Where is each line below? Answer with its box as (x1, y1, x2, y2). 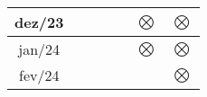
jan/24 (18, 39, 61, 59)
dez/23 (14, 12, 64, 32)
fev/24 (18, 65, 60, 85)
